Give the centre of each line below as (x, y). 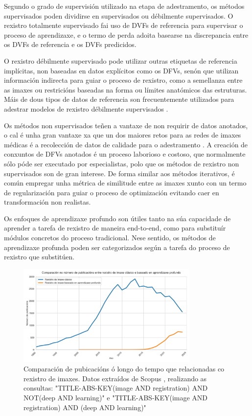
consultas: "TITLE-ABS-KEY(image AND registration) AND (116, 388)
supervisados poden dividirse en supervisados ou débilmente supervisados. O (119, 15)
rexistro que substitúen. (39, 257)
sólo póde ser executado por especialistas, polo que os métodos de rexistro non (122, 163)
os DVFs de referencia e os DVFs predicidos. (70, 44)
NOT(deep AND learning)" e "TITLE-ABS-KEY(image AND (116, 397)
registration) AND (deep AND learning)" (85, 407)
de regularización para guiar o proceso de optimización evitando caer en (112, 192)
